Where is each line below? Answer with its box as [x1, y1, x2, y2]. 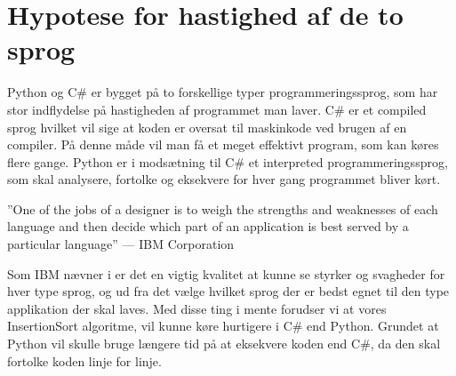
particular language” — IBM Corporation [7, 235, 235, 253]
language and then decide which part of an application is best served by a [7, 217, 409, 236]
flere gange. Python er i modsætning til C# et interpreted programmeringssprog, [7, 152, 448, 171]
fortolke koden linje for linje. [7, 351, 162, 370]
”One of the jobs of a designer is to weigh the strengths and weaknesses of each [7, 199, 438, 218]
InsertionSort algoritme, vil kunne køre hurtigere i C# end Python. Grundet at [7, 316, 439, 335]
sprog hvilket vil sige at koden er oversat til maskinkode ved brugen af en [7, 117, 407, 136]
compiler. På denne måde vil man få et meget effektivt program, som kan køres [7, 135, 439, 154]
